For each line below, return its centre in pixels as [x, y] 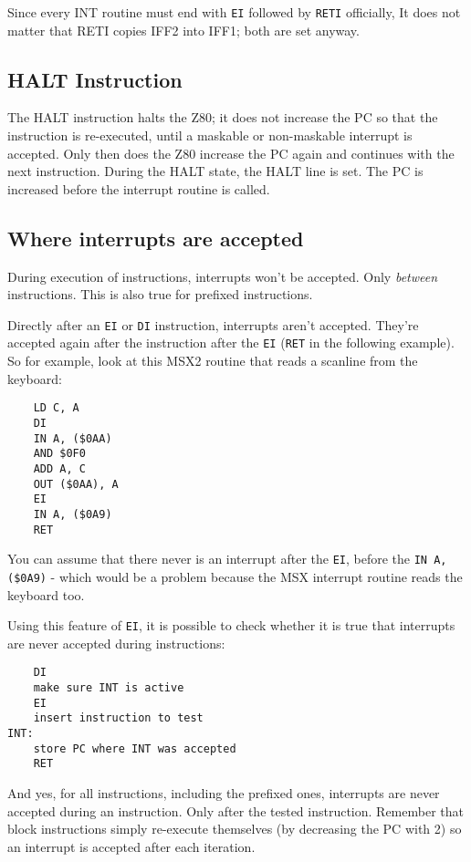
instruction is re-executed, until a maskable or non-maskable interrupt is [210, 135]
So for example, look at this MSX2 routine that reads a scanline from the [213, 361]
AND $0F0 [59, 454]
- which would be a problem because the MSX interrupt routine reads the [256, 576]
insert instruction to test [118, 718]
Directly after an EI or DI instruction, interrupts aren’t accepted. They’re [213, 324]
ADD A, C [59, 468]
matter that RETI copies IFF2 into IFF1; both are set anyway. [183, 30]
